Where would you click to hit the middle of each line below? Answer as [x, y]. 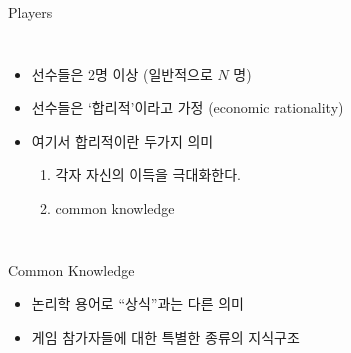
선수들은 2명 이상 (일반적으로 [122, 73]
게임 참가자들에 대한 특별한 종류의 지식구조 [165, 336]
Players [30, 12]
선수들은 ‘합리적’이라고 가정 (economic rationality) [187, 107]
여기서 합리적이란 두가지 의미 [122, 140]
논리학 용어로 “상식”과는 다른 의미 [137, 303]
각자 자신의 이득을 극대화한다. [148, 174]
